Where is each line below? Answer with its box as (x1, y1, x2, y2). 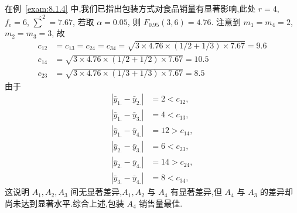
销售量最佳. (139, 197, 183, 209)
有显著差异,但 (170, 186, 222, 198)
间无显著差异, (70, 186, 122, 198)
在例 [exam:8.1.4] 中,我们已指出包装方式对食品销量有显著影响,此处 (5, 2, 256, 14)
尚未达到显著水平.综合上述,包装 (5, 197, 124, 209)
